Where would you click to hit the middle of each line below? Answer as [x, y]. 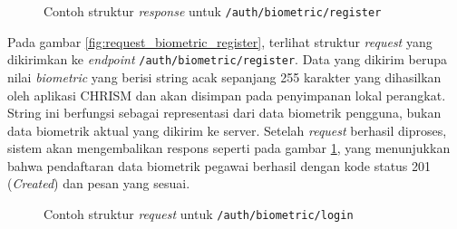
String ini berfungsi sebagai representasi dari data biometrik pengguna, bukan [224, 113]
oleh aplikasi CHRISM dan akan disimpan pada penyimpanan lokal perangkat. [227, 95]
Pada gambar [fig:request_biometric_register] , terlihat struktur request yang [220, 41]
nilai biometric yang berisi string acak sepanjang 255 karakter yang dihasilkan [224, 76]
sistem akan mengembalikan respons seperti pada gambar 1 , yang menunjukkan [229, 148]
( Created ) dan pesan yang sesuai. [99, 183]
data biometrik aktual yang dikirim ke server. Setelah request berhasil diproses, [227, 130]
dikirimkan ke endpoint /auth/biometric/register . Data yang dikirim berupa [227, 59]
